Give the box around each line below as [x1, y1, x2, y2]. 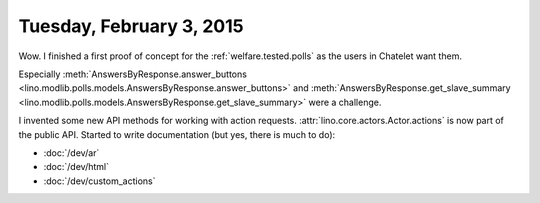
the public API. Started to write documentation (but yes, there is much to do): [18, 128, 336, 140]
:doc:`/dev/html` [43, 161, 110, 173]
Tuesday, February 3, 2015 [18, 15, 244, 37]
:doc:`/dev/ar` [43, 146, 100, 159]
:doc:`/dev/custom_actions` [43, 175, 156, 187]
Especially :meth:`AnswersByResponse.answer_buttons [18, 68, 247, 80]
